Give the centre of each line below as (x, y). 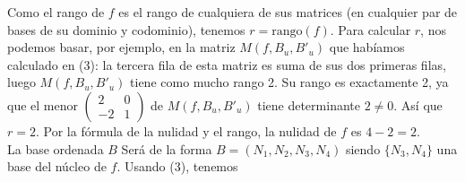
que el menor (43, 104)
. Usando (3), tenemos (177, 166)
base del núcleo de (57, 166)
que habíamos (367, 47)
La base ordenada (56, 148)
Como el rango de (56, 12)
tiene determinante (309, 104)
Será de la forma (167, 148)
